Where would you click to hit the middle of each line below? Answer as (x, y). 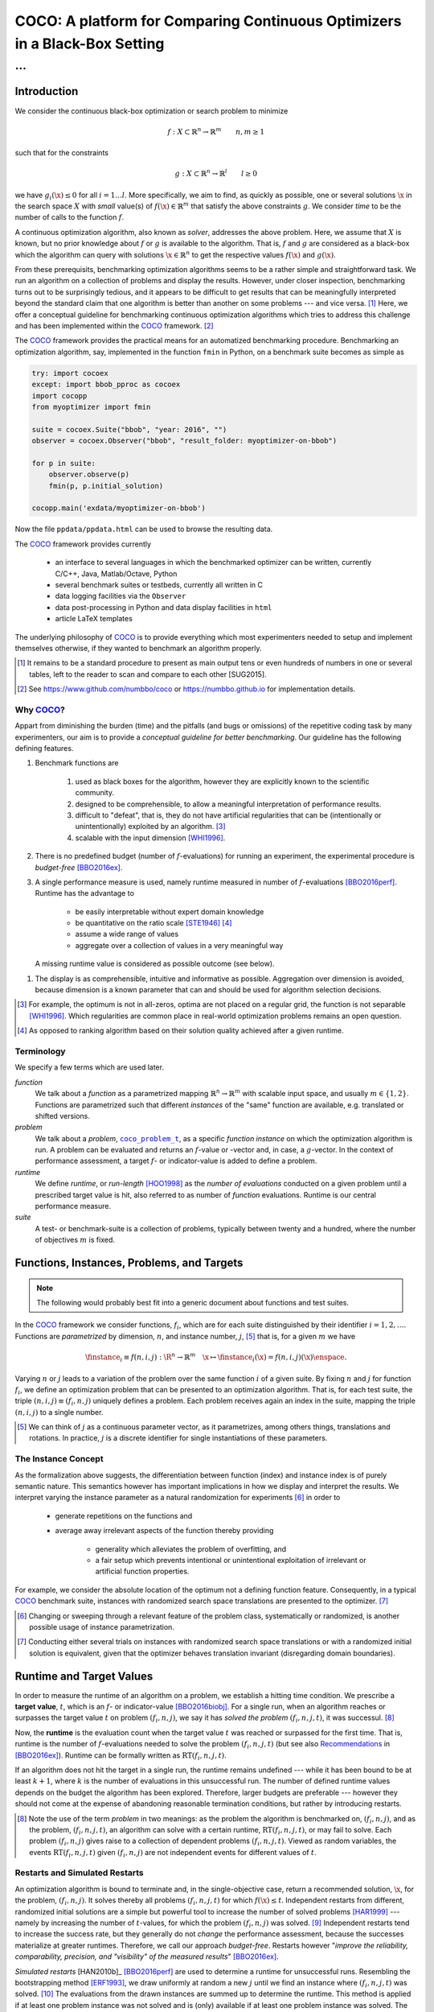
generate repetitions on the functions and (124, 1515)
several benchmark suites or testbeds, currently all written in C (159, 584)
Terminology (40, 1051)
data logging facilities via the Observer (121, 596)
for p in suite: (64, 463)
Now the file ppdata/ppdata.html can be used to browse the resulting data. (144, 529)
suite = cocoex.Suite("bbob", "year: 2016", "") (129, 429)
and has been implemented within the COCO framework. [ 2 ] (114, 325)
